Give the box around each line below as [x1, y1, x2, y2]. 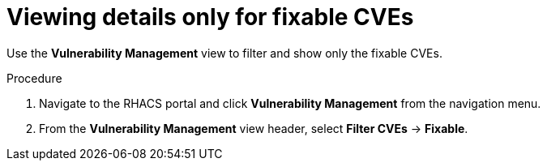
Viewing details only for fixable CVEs [6, 3, 414, 31]
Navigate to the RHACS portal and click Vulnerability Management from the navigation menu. [39, 96, 541, 110]
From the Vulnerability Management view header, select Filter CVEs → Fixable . [39, 121, 468, 135]
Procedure [6, 71, 62, 85]
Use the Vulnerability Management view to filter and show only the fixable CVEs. [6, 45, 442, 60]
